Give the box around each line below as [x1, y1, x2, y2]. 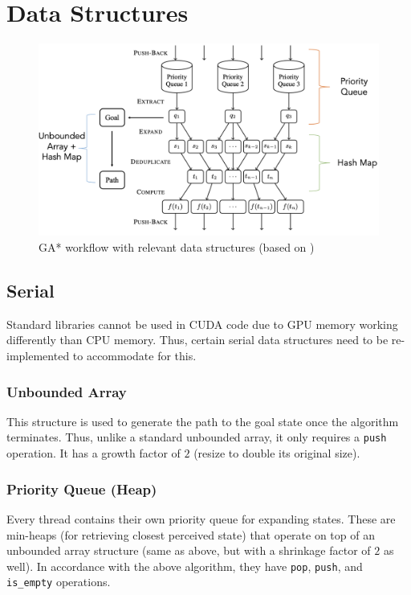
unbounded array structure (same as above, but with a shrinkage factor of [6, 542, 371, 559]
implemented [6, 347, 70, 364]
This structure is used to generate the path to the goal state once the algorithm [6, 412, 399, 429]
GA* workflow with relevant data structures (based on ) [39, 239, 315, 256]
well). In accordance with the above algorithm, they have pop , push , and [6, 557, 363, 574]
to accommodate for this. [72, 347, 197, 364]
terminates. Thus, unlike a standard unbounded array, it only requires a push [6, 429, 387, 445]
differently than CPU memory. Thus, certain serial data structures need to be [6, 331, 389, 348]
